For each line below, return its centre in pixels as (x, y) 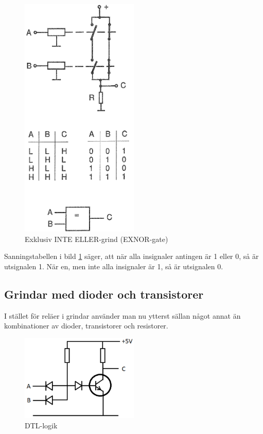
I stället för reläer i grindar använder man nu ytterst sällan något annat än (122, 315)
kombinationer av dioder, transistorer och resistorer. (86, 326)
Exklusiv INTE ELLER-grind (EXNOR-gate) (97, 239)
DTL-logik (41, 425)
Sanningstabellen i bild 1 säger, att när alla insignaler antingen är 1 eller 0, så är (131, 256)
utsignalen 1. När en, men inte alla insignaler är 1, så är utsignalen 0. (114, 266)
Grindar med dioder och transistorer (104, 294)
